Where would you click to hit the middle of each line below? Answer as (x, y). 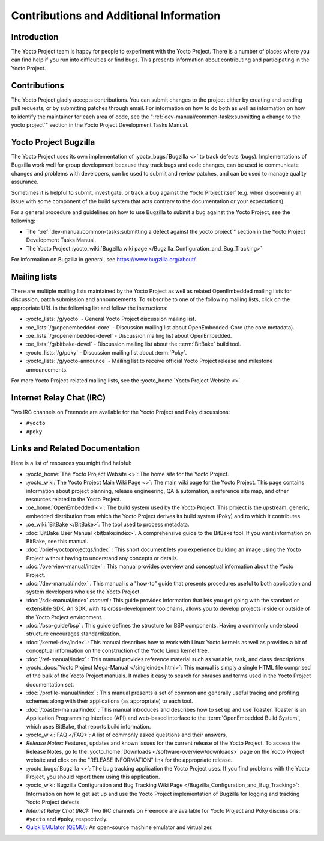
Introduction (35, 37)
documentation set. (50, 684)
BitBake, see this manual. (57, 542)
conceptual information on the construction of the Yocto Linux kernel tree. (118, 651)
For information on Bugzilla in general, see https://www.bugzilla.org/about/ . (104, 260)
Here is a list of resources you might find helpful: (71, 463)
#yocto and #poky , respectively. (67, 819)
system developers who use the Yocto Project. (83, 592)
